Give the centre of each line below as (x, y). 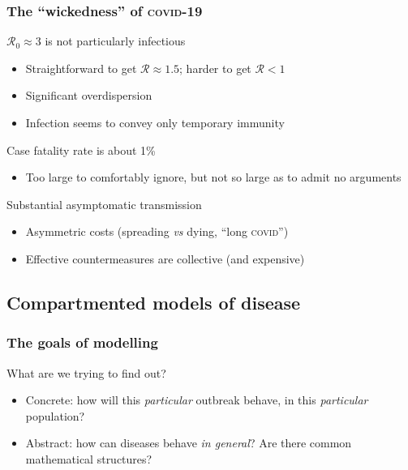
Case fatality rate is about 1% (81, 150)
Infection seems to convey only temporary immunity (155, 122)
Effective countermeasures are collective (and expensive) (165, 258)
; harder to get (215, 68)
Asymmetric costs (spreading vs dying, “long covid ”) (157, 231)
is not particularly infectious (115, 41)
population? (55, 415)
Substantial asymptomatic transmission (104, 204)
